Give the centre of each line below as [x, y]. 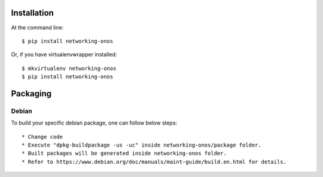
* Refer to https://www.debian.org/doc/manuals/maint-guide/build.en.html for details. [154, 162]
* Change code [42, 137]
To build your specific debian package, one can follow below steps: [94, 123]
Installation [32, 13]
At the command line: [37, 28]
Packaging [31, 94]
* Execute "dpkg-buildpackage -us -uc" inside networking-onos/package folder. [141, 145]
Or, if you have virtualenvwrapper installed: [64, 54]
